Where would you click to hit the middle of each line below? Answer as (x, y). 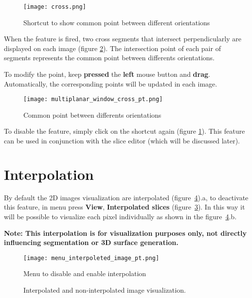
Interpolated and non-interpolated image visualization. (105, 290)
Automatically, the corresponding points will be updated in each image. (111, 83)
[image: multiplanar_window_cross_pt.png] (93, 99)
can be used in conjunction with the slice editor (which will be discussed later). (122, 141)
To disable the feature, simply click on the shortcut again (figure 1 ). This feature (125, 131)
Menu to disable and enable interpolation (85, 273)
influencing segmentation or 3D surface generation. (91, 242)
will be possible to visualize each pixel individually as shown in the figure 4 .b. (120, 216)
